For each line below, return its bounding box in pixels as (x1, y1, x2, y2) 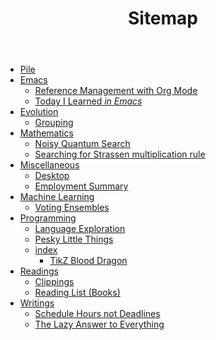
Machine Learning (19, 191, 95, 203)
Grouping (34, 117, 74, 129)
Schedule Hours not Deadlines (34, 308, 161, 320)
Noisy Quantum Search (34, 138, 131, 150)
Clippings (34, 276, 75, 288)
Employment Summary (34, 180, 129, 192)
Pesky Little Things (34, 233, 114, 246)
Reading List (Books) (34, 287, 121, 299)
